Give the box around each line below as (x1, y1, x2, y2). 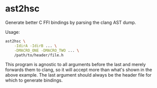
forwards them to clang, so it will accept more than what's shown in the (5, 67, 152, 73)
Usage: (5, 29, 20, 35)
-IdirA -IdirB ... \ (14, 43, 57, 48)
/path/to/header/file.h (14, 53, 64, 58)
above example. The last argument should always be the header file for (5, 72, 151, 78)
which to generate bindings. (5, 78, 63, 84)
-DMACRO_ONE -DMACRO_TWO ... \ (14, 48, 79, 53)
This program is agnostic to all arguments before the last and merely (5, 62, 146, 68)
